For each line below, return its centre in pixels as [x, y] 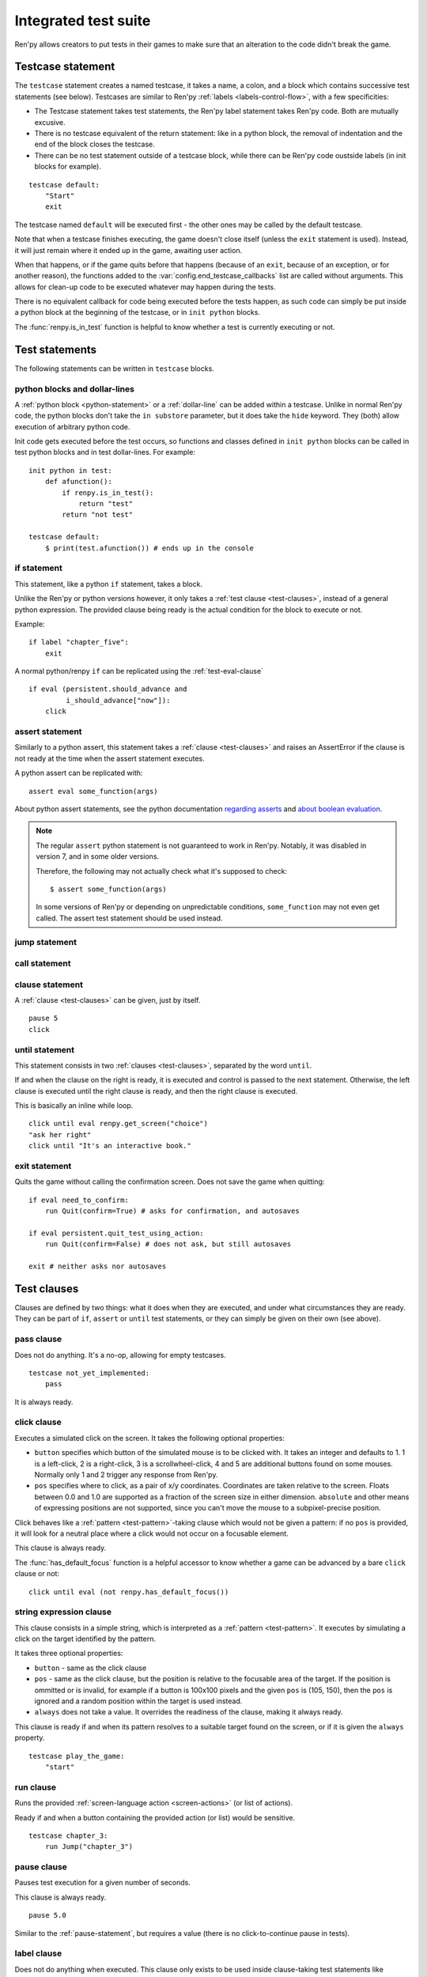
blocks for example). [68, 167]
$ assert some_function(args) [109, 889]
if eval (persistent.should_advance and [108, 689]
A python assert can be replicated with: [79, 773]
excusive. [50, 122]
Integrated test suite [83, 21]
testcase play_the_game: [77, 1756]
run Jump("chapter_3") [89, 1847]
